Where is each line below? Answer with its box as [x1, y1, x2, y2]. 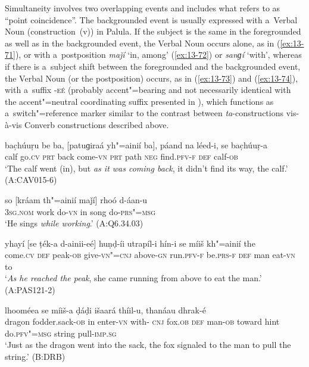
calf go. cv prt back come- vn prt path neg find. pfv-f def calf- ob [5, 150, 238, 163]
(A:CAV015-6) [5, 173, 57, 186]
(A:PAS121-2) [5, 284, 55, 296]
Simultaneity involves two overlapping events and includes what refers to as [5, 2, 280, 14]
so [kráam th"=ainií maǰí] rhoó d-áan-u [5, 193, 148, 206]
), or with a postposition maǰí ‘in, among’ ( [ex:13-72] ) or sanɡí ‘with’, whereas [15, 48, 302, 61]
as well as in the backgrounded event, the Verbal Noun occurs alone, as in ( [5, 36, 280, 49]
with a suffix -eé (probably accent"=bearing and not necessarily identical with [5, 83, 291, 96]
